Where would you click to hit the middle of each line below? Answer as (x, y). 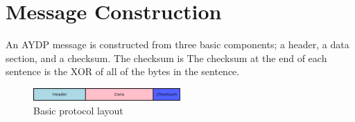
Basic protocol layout (78, 110)
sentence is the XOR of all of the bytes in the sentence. (123, 71)
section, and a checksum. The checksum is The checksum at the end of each (166, 58)
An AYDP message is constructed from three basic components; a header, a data (177, 44)
